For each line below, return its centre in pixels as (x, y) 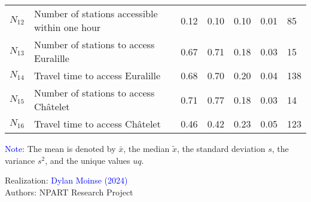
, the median (147, 148)
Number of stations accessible (96, 13)
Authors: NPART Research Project (69, 192)
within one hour (67, 27)
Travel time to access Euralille (97, 75)
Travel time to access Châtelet (97, 124)
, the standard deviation (221, 148)
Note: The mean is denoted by (60, 148)
